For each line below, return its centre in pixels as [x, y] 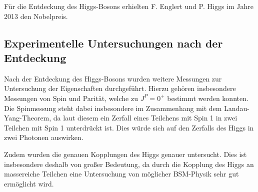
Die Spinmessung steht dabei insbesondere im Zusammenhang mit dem [113, 108]
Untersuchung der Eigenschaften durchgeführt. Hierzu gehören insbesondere [120, 88]
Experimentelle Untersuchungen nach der [113, 43]
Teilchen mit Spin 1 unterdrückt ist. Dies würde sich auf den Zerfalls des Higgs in [129, 127]
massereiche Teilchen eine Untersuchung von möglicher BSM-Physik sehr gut [121, 174]
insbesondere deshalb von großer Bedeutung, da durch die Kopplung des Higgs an [129, 164]
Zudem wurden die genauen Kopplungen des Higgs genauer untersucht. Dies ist [125, 154]
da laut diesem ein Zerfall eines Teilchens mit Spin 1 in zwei [145, 118]
